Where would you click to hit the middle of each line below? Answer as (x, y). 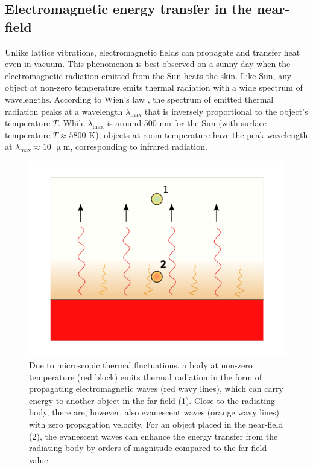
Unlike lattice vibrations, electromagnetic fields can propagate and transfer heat (153, 52)
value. (40, 459)
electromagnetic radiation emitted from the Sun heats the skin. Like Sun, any (148, 75)
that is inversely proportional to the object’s (226, 111)
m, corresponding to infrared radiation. (135, 146)
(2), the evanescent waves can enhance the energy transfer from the (153, 436)
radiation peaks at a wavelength (64, 111)
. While (71, 123)
